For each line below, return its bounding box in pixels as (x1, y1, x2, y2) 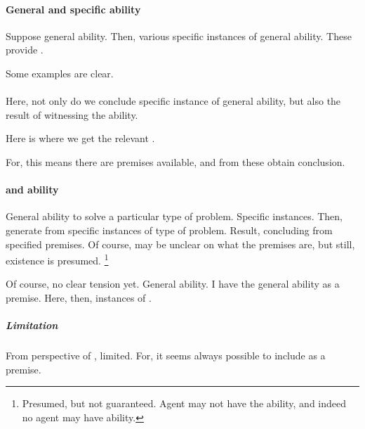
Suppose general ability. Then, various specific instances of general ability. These (6, 28, 352, 43)
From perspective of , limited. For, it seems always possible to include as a (6, 348, 326, 363)
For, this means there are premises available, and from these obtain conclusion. (6, 154, 345, 169)
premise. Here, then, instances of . (6, 290, 152, 305)
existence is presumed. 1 (6, 251, 109, 267)
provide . (6, 42, 44, 57)
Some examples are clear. (6, 65, 114, 80)
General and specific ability (6, 1, 141, 16)
